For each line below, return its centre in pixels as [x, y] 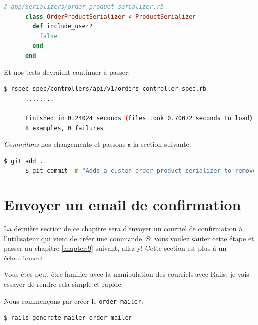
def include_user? [63, 27]
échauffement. [25, 257]
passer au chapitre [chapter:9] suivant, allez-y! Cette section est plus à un [115, 248]
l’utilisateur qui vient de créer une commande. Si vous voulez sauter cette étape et [129, 238]
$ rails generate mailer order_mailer [68, 318]
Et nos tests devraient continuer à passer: [67, 72]
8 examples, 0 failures [64, 128]
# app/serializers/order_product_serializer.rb [84, 7]
